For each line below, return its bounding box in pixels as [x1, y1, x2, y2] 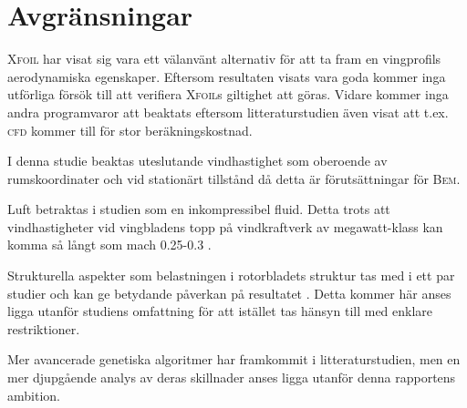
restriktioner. [7, 319, 80, 338]
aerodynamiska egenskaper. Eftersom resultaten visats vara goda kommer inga [7, 66, 446, 86]
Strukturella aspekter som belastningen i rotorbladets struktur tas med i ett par [7, 266, 455, 285]
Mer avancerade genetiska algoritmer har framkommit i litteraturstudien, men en [7, 350, 461, 369]
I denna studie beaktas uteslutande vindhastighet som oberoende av [7, 151, 388, 170]
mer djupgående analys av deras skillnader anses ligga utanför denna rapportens [7, 368, 456, 387]
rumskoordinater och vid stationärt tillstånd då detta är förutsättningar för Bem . [7, 168, 461, 188]
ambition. [7, 385, 60, 404]
